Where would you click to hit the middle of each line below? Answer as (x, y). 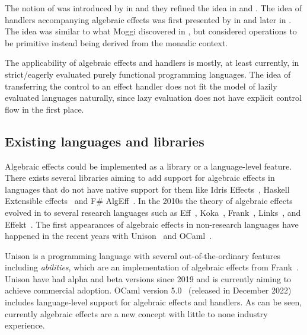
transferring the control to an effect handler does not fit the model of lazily (141, 86)
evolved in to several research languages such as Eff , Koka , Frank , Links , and (153, 212)
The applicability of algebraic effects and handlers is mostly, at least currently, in (152, 63)
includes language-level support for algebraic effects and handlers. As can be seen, (153, 302)
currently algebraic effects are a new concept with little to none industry (136, 313)
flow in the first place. (44, 109)
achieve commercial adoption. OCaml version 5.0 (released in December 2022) (148, 290)
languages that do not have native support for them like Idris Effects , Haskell (147, 189)
